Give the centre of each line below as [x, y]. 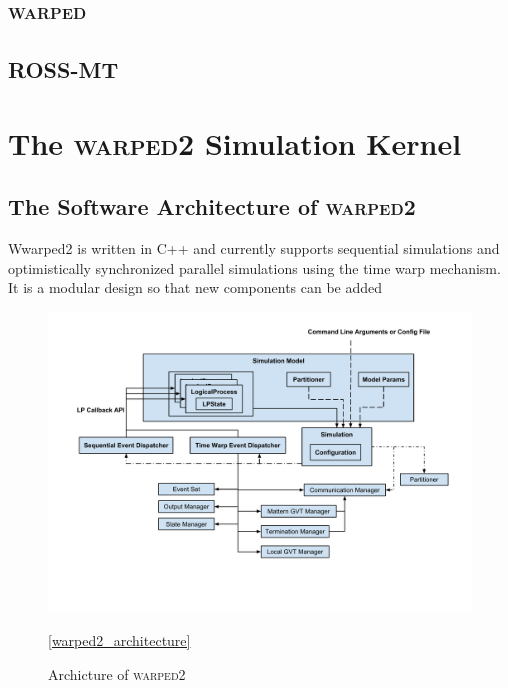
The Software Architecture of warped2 [212, 206]
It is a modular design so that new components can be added [195, 287]
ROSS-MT [63, 69]
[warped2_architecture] [119, 640]
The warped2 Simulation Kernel [235, 142]
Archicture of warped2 [117, 673]
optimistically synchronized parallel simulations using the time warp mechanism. [254, 267]
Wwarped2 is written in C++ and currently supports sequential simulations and [254, 248]
